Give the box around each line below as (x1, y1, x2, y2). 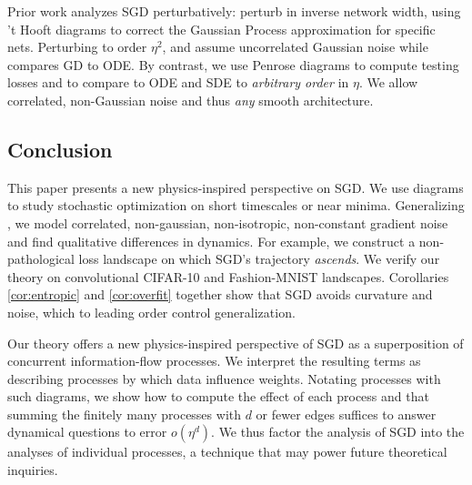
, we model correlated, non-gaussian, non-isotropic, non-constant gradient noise (7, 213, 448, 232)
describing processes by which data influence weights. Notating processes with (7, 369, 441, 388)
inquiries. (7, 460, 58, 480)
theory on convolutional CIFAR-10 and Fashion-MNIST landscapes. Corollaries (7, 267, 449, 286)
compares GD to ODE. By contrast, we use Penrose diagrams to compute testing (7, 55, 459, 74)
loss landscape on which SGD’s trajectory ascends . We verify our (78, 249, 440, 268)
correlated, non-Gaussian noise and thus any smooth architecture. (7, 90, 374, 109)
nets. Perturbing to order (7, 37, 147, 56)
